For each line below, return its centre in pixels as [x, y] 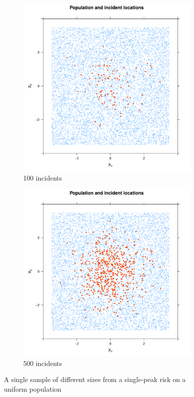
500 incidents [43, 363]
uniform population [33, 389]
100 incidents [43, 177]
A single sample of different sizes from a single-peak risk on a [95, 379]
